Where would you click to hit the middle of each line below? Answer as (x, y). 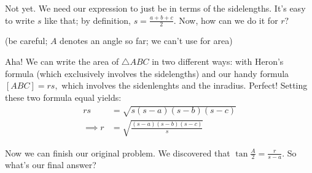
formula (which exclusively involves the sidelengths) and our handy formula (147, 73)
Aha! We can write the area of (62, 61)
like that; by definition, (88, 20)
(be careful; (26, 41)
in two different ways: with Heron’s (218, 61)
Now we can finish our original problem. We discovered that (118, 153)
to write (20, 20)
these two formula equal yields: (63, 97)
